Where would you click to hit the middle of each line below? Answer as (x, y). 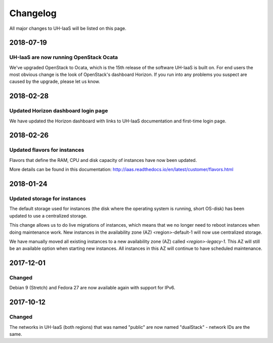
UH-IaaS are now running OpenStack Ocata (64, 57)
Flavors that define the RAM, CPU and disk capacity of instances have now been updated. (103, 160)
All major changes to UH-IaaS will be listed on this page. (68, 28)
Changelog (33, 13)
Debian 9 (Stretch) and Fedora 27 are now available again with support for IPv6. (92, 288)
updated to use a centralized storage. (49, 216)
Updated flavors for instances (47, 150)
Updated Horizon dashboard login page (59, 111)
